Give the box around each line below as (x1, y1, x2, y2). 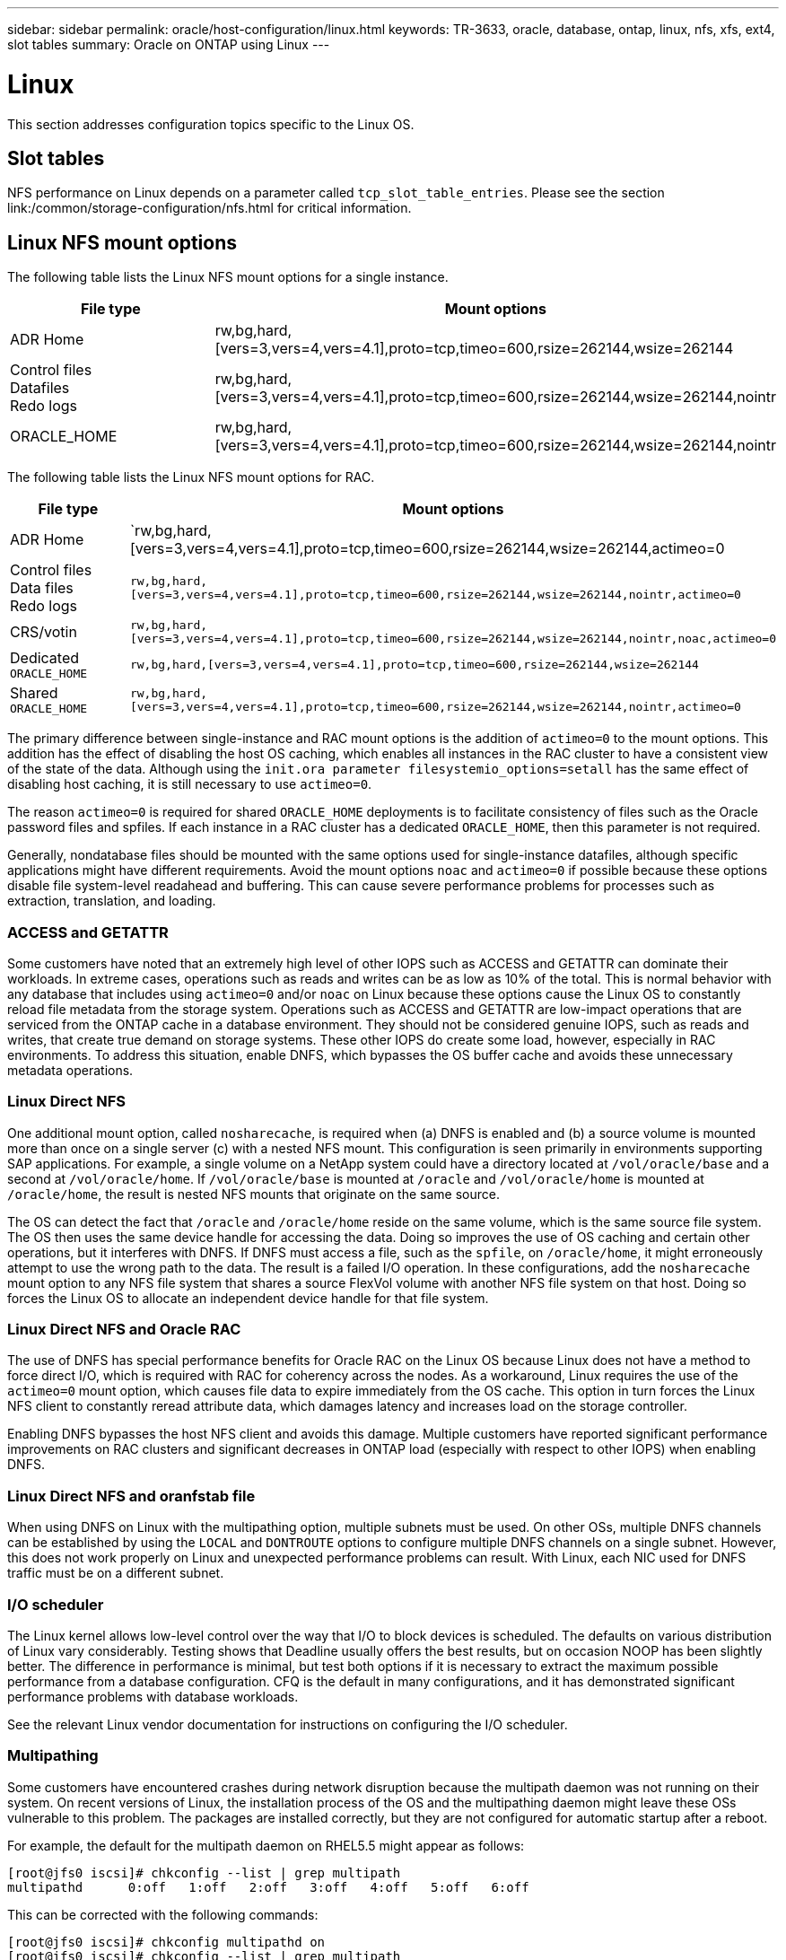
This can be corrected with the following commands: (7, 1906, 319, 1922)
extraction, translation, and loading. (7, 893, 216, 909)
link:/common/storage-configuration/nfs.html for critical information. (7, 200, 412, 216)
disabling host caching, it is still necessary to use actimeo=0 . (7, 776, 372, 792)
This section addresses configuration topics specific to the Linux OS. (7, 116, 415, 132)
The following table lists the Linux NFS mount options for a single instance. (7, 269, 449, 285)
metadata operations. (7, 1062, 134, 1078)
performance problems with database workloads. (7, 1688, 299, 1704)
